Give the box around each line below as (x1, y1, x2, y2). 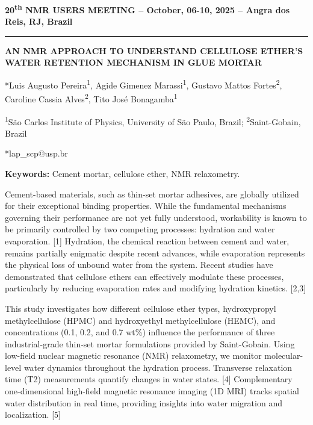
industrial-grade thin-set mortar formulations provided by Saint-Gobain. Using (5, 337, 295, 350)
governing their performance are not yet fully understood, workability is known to (5, 211, 307, 223)
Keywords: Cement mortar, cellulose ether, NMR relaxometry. (5, 167, 240, 179)
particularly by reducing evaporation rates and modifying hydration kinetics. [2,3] (5, 282, 306, 294)
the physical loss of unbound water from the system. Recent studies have (5, 258, 273, 271)
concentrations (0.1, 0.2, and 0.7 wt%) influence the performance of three (5, 326, 275, 338)
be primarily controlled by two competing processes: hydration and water (5, 223, 275, 235)
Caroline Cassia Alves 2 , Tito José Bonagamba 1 (5, 91, 178, 105)
